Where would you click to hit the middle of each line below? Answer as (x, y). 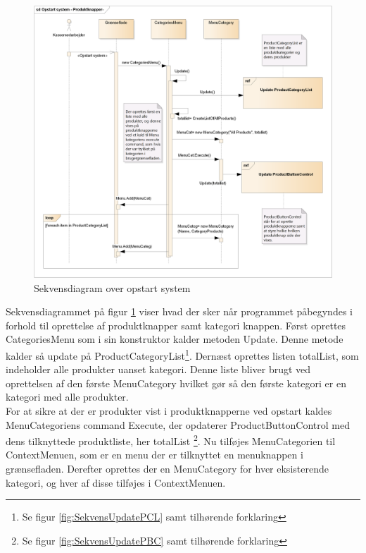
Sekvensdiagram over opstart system (112, 287)
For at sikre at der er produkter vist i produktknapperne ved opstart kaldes (169, 410)
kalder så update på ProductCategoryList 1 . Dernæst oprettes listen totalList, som (182, 354)
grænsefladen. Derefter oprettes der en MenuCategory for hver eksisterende (167, 468)
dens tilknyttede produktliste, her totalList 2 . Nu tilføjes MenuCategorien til (171, 440)
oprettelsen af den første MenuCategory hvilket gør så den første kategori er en (176, 383)
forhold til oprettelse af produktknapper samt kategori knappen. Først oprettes (176, 325)
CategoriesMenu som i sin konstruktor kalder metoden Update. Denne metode (175, 339)
